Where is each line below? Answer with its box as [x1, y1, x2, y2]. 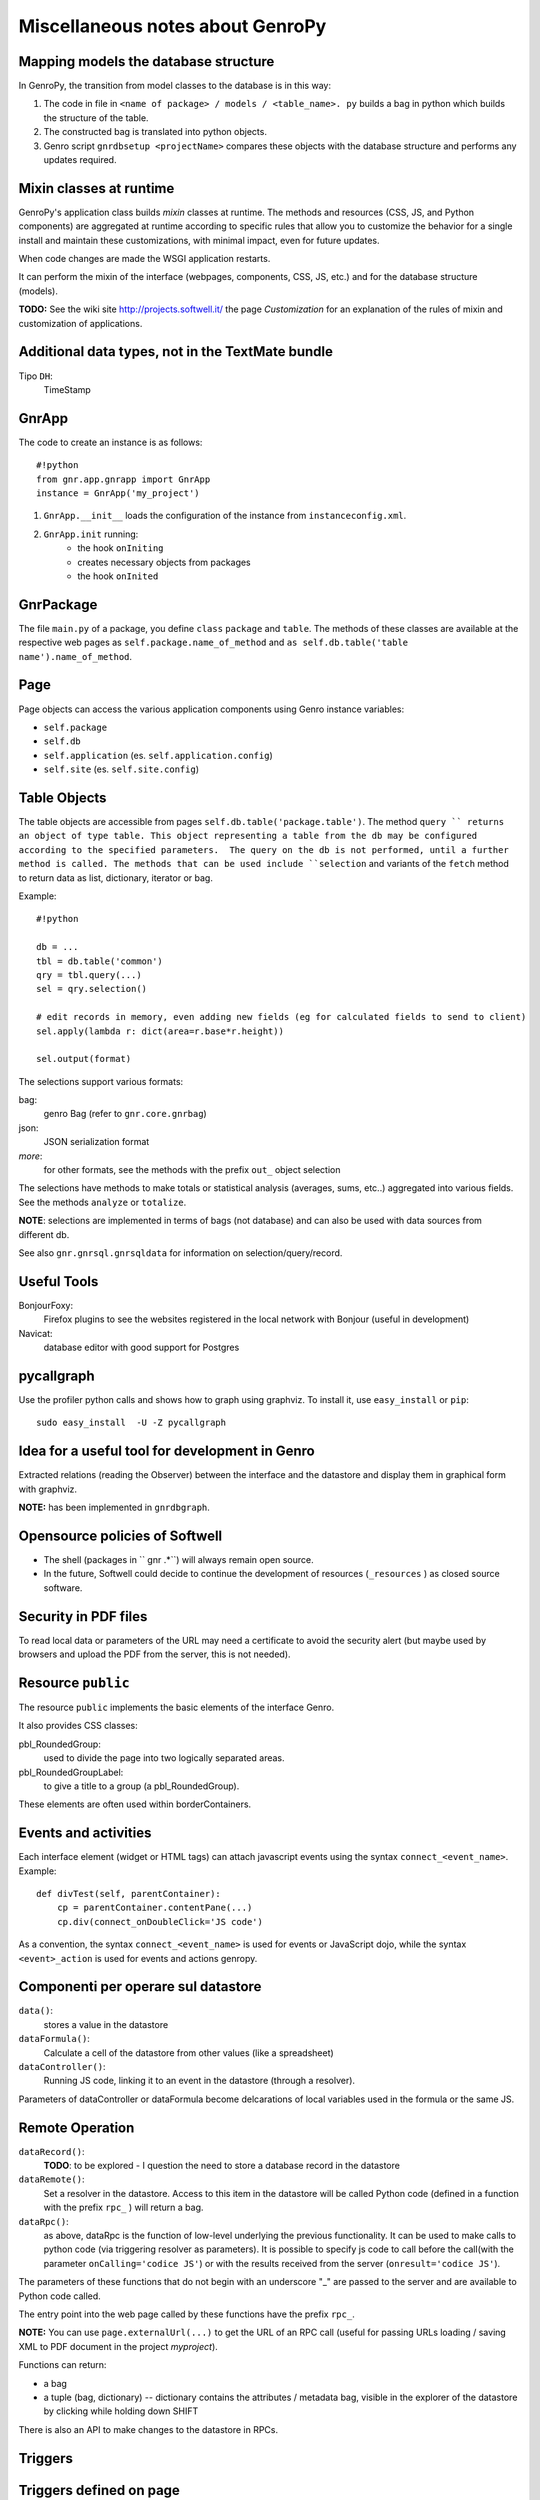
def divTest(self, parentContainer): [36, 1888, 222, 1899]
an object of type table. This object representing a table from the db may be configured [18, 830, 478, 842]
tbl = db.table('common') [36, 955, 164, 967]
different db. [18, 1228, 70, 1240]
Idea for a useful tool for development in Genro [18, 1443, 315, 1460]
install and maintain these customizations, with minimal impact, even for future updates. [18, 234, 380, 246]
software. [43, 1581, 83, 1594]
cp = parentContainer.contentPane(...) [56, 1902, 253, 1914]
